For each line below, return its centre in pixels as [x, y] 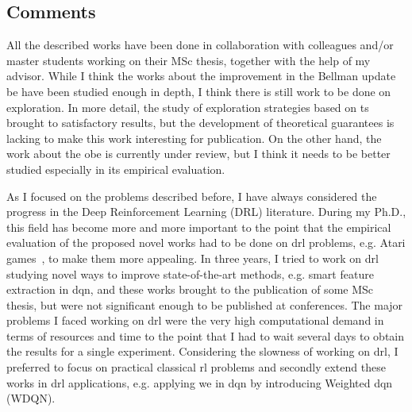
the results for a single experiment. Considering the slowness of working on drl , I [202, 351]
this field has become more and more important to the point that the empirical [199, 227]
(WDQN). [31, 398]
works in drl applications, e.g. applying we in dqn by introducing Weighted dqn [200, 382]
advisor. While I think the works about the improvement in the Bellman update [201, 76]
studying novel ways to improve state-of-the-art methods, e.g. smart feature [190, 273]
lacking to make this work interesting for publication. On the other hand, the [194, 138]
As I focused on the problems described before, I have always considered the [192, 196]
